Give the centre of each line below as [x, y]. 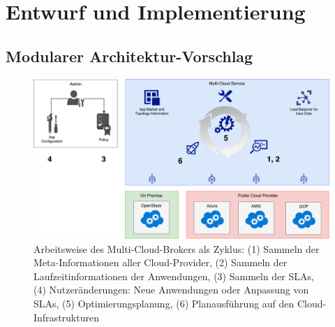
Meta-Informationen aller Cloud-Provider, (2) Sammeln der [161, 262]
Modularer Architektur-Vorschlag [129, 56]
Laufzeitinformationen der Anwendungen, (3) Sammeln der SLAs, [174, 276]
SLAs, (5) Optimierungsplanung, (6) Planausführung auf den [164, 303]
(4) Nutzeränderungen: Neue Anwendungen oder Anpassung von [171, 290]
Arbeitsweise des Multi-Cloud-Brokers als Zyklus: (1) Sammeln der [177, 248]
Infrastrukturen [66, 317]
